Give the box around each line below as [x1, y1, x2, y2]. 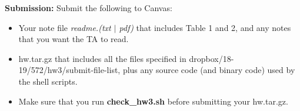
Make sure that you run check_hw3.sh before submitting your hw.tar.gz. [18, 95, 288, 107]
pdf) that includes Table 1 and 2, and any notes [119, 21, 291, 33]
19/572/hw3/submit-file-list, [18, 64, 121, 76]
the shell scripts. [18, 75, 78, 87]
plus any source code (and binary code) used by [122, 64, 295, 76]
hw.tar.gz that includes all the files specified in [18, 52, 186, 64]
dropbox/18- [189, 52, 234, 64]
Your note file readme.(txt [18, 21, 111, 33]
